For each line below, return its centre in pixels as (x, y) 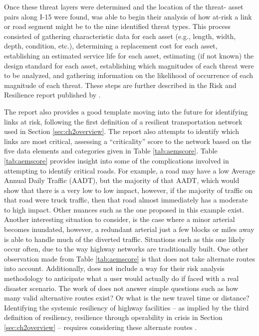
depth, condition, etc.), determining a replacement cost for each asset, (111, 46)
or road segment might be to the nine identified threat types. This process (117, 26)
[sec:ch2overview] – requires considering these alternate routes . (101, 327)
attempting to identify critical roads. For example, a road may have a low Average (130, 170)
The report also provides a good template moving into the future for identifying (126, 111)
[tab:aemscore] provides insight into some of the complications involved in (117, 160)
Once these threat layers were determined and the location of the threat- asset (124, 6)
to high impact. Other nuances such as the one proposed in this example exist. (124, 209)
